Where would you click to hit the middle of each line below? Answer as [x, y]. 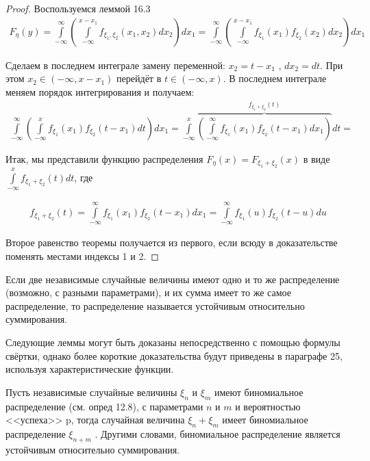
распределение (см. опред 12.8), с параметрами [104, 406]
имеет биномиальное [265, 420]
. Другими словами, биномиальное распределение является [218, 433]
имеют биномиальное [259, 392]
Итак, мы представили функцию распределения [104, 158]
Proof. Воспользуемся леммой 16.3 [78, 8]
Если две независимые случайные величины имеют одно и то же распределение [173, 279]
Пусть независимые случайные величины [91, 392]
